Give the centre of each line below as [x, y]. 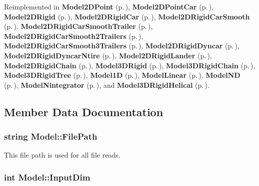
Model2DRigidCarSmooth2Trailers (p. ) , [74, 36]
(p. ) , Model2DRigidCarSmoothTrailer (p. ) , [78, 26]
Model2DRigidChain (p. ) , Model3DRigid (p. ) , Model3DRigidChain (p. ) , [130, 65]
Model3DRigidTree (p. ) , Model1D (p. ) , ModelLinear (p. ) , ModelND [122, 75]
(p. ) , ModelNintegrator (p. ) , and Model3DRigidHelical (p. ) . [107, 85]
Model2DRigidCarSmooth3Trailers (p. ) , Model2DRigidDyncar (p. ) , [122, 46]
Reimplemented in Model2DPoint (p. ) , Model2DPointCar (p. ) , [109, 6]
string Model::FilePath [51, 136]
